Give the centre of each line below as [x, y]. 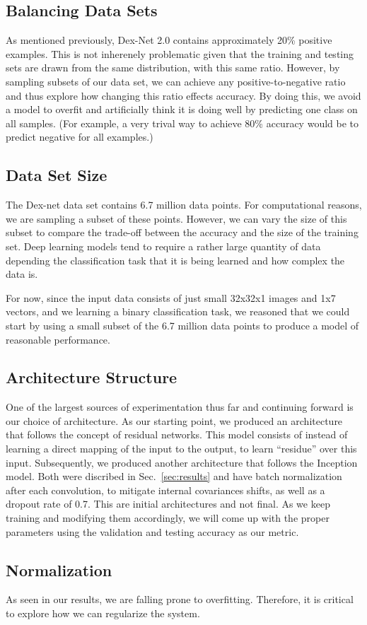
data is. [22, 274]
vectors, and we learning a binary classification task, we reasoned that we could [178, 311]
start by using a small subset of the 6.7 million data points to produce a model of [182, 325]
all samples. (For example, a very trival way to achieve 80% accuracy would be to [182, 123]
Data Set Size [57, 175]
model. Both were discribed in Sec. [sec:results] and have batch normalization [174, 476]
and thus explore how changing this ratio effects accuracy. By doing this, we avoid [183, 95]
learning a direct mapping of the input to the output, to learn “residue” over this [181, 449]
